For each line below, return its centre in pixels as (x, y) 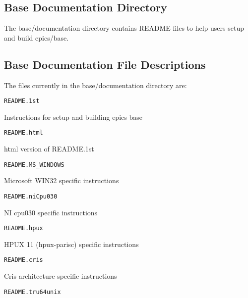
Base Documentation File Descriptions (105, 64)
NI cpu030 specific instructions (51, 212)
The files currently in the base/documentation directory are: (95, 85)
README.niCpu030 (31, 196)
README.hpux (24, 228)
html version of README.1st (49, 149)
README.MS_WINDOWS (34, 165)
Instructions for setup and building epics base (73, 117)
